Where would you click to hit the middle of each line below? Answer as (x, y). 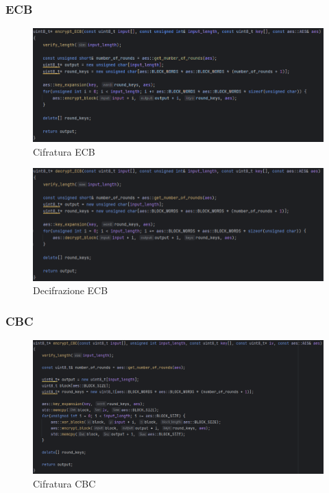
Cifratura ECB (64, 151)
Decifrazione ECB (71, 290)
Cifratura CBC (64, 483)
